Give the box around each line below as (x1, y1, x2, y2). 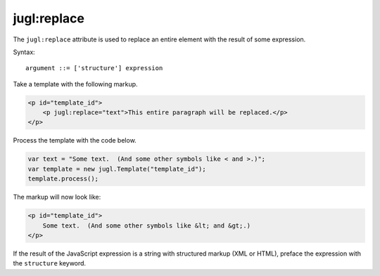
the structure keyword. (13, 259, 87, 268)
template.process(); (27, 175, 99, 183)
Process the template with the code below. (13, 136, 137, 145)
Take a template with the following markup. (13, 79, 138, 88)
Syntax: (13, 48, 35, 56)
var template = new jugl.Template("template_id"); (27, 165, 207, 173)
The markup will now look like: (13, 193, 101, 202)
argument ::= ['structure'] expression (25, 64, 163, 72)
